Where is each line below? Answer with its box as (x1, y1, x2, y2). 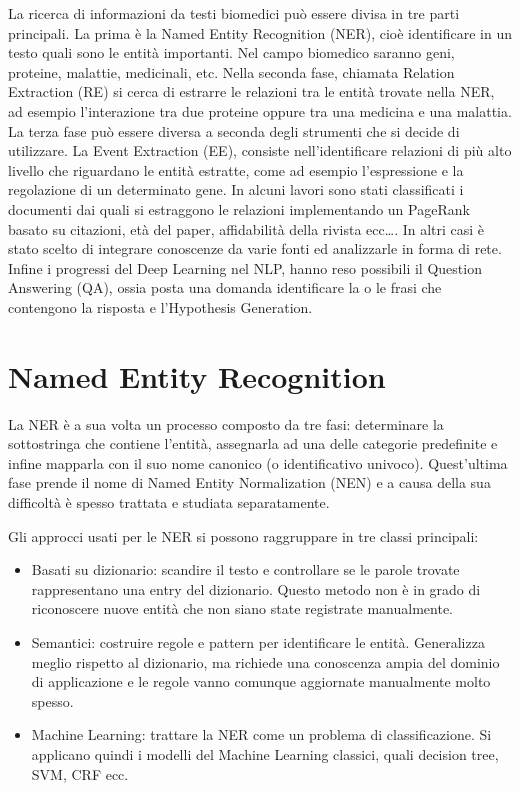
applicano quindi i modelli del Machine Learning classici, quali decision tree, (31, 743, 499, 764)
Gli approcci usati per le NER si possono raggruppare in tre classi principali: (8, 525, 479, 546)
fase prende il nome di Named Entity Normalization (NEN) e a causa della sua (8, 472, 491, 493)
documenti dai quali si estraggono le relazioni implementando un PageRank (8, 198, 470, 219)
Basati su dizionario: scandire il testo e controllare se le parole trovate (31, 559, 460, 580)
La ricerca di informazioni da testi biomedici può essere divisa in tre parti (8, 3, 460, 23)
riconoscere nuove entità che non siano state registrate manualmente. (31, 598, 453, 619)
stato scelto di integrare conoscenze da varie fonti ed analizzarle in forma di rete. (8, 238, 502, 259)
